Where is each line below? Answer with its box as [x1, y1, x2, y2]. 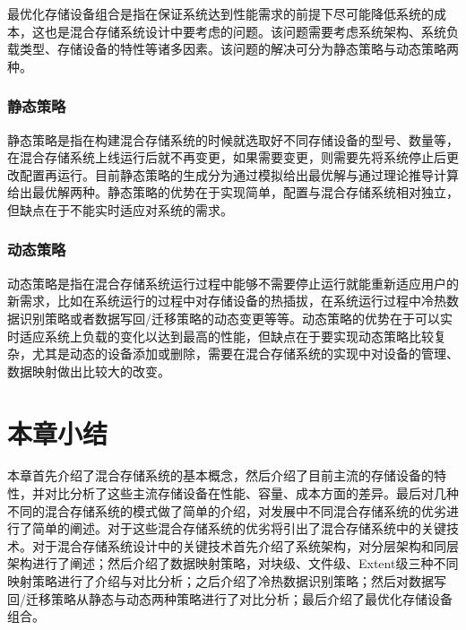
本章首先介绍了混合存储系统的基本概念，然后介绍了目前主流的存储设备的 [7, 466, 434, 485]
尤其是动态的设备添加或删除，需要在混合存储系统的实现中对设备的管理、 [31, 344, 459, 363]
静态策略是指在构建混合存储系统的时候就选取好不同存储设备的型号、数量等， [7, 130, 459, 149]
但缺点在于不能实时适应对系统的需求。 [7, 200, 233, 219]
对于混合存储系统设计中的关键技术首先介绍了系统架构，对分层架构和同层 [31, 536, 459, 555]
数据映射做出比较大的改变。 [7, 361, 170, 380]
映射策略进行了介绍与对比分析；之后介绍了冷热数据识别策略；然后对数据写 [7, 572, 446, 591]
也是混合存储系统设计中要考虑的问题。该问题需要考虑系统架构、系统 [44, 22, 446, 40]
